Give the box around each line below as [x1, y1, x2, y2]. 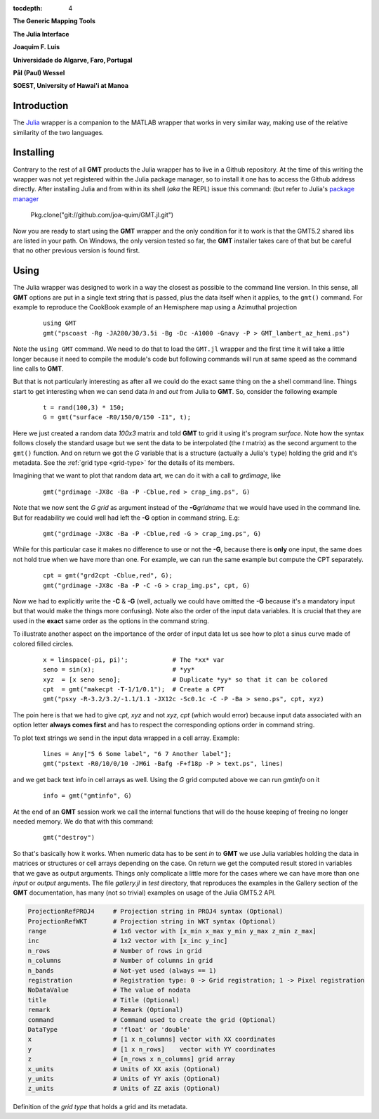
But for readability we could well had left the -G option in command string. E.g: [13, 513, 240, 522]
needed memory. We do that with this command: [13, 817, 154, 826]
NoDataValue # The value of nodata [27, 986, 191, 995]
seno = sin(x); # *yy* [43, 665, 195, 674]
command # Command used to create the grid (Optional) [27, 1016, 277, 1023]
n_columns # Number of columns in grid [27, 957, 213, 965]
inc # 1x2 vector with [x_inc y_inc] [27, 937, 228, 945]
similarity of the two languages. [13, 128, 105, 136]
